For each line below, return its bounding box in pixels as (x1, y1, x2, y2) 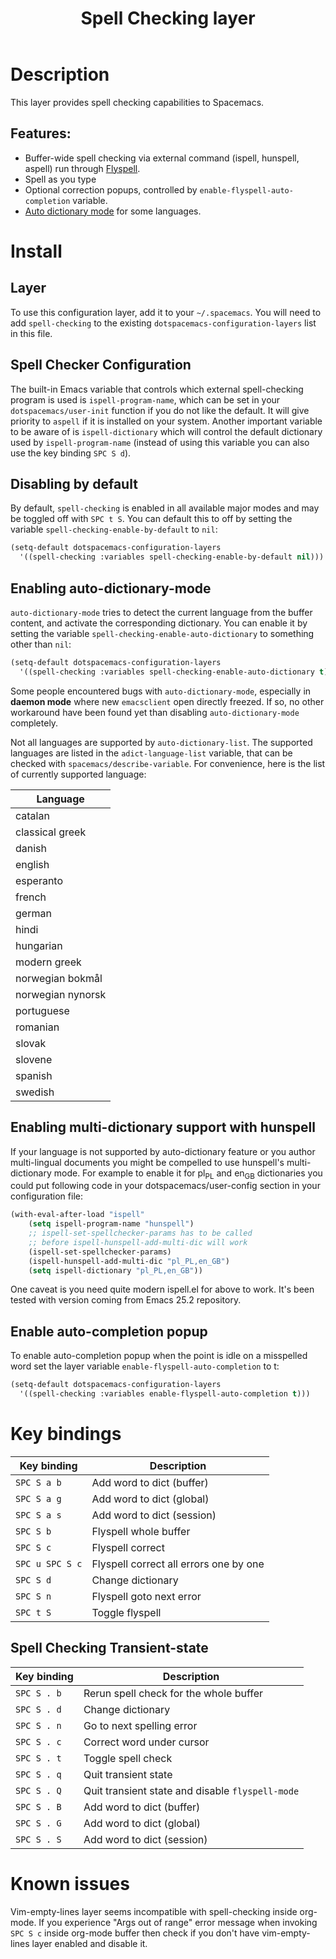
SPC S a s (15, 1509, 62, 1521)
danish (15, 841, 48, 855)
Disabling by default (10, 475, 138, 492)
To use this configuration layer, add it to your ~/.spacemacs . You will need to (10, 306, 322, 318)
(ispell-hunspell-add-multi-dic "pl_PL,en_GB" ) (28, 1256, 230, 1266)
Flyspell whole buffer (91, 1524, 191, 1538)
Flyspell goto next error (91, 1589, 202, 1603)
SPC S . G (15, 1817, 62, 1829)
